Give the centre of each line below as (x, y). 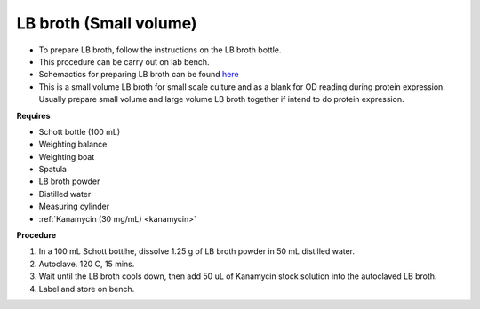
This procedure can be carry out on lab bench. (124, 61)
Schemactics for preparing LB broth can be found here (139, 75)
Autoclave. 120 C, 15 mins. (87, 264)
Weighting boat (67, 156)
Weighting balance (73, 144)
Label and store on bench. (87, 289)
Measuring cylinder (74, 206)
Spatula (52, 170)
